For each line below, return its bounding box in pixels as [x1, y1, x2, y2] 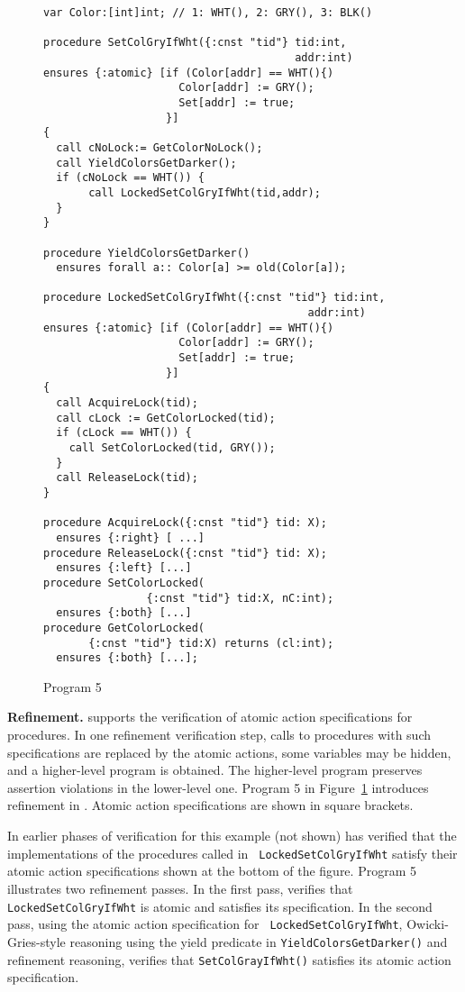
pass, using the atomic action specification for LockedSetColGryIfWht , [7, 915, 403, 933]
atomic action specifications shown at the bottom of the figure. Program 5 [7, 861, 416, 880]
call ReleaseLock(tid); [56, 471, 198, 485]
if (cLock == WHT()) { [56, 426, 192, 440]
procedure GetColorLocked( [43, 621, 205, 634]
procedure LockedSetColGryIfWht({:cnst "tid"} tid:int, [43, 291, 386, 305]
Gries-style [7, 932, 66, 951]
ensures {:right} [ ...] [56, 531, 205, 544]
